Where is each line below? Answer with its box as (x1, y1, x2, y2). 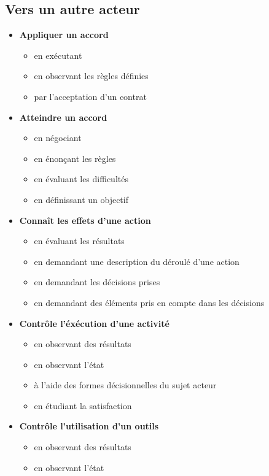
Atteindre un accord (19, 110, 107, 123)
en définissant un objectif (34, 193, 128, 205)
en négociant (34, 131, 82, 144)
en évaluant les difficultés (34, 172, 128, 185)
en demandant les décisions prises (34, 275, 160, 288)
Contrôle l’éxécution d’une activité (19, 317, 170, 329)
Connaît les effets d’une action (19, 213, 151, 226)
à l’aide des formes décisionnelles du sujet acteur (34, 378, 217, 391)
